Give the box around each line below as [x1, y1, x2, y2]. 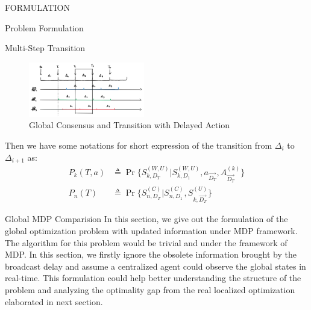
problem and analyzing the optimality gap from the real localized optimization [5, 284, 295, 296]
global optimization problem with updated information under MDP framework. [5, 225, 298, 237]
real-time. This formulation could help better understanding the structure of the [5, 271, 301, 284]
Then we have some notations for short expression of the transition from [5, 138, 272, 151]
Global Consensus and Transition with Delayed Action [29, 119, 230, 131]
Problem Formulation [5, 21, 84, 34]
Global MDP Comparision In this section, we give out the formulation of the [5, 212, 288, 225]
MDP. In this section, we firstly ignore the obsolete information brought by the [5, 248, 297, 261]
